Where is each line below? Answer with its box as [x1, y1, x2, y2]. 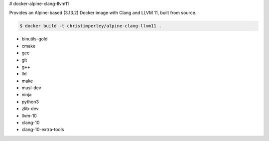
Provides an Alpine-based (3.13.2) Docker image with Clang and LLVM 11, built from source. [9, 10, 197, 16]
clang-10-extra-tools [21, 127, 64, 133]
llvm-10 [21, 113, 37, 119]
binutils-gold [21, 36, 48, 42]
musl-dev [21, 85, 42, 91]
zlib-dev [21, 106, 39, 112]
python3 [21, 99, 39, 105]
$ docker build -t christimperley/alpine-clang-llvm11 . [19, 23, 162, 29]
